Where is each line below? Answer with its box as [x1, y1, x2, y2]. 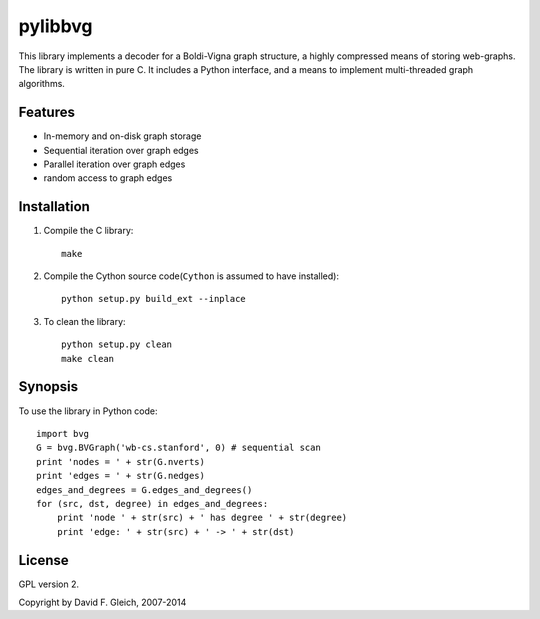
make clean [61, 353, 115, 364]
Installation [18, 198, 90, 215]
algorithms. [18, 78, 65, 90]
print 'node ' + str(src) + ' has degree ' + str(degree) [56, 512, 348, 524]
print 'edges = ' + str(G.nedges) [36, 470, 205, 482]
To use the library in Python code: [18, 405, 159, 417]
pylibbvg [18, 15, 94, 37]
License [18, 551, 69, 569]
